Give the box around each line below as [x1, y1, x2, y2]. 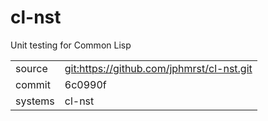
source [15, 61, 48, 75]
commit [15, 77, 51, 91]
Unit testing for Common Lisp [10, 39, 132, 51]
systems [15, 94, 55, 108]
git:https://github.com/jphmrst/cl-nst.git [64, 61, 253, 75]
